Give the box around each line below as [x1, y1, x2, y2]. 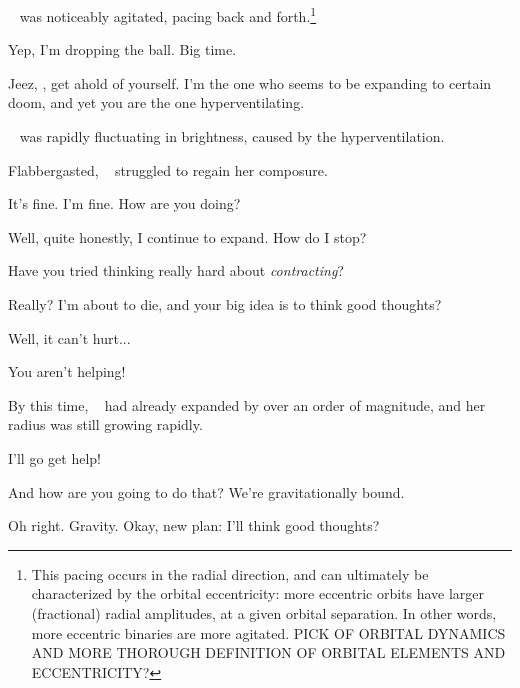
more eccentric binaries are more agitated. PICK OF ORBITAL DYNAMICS [31, 622, 506, 643]
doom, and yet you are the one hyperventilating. [8, 92, 305, 113]
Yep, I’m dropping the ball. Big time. [8, 39, 237, 60]
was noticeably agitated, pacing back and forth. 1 [19, 3, 317, 26]
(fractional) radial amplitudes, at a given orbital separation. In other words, [31, 602, 497, 623]
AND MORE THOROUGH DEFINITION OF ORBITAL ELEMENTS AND [31, 642, 506, 663]
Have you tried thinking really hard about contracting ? [8, 260, 344, 281]
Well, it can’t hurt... [8, 327, 131, 348]
